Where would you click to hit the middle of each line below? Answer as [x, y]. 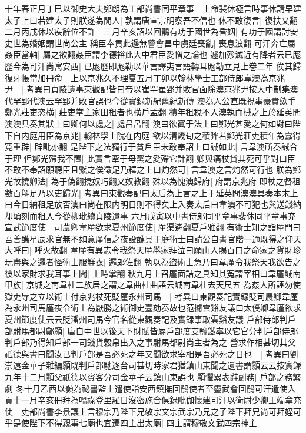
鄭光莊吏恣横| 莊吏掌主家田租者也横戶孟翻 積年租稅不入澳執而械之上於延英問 [153, 112]
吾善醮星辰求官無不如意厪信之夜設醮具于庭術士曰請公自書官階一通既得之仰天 [153, 238]
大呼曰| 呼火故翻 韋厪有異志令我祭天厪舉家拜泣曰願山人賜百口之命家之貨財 [149, 250]
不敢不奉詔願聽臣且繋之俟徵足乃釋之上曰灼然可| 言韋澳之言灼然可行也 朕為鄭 [153, 169]
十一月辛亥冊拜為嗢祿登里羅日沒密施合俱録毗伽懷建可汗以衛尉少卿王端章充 [157, 400]
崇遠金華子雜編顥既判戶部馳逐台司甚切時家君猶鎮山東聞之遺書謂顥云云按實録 [153, 365]
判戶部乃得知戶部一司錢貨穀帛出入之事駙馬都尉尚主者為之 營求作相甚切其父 [150, 342]
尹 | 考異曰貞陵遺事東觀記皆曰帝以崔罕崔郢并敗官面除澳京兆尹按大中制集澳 [152, 89]
